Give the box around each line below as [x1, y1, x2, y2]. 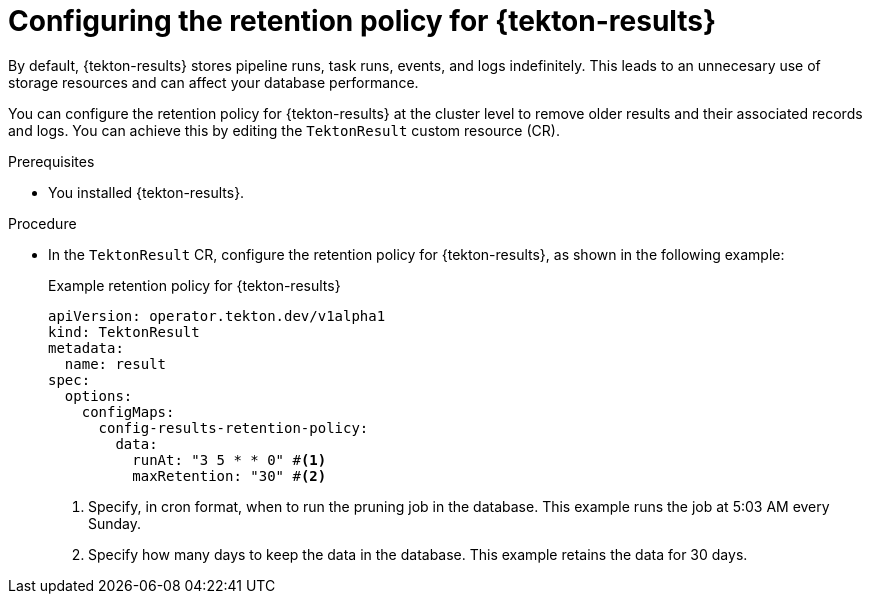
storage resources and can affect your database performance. [8, 73, 419, 91]
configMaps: [81, 403, 175, 420]
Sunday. [88, 514, 142, 532]
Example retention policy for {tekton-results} [48, 276, 341, 294]
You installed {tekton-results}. [48, 183, 245, 201]
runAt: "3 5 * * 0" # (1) [132, 451, 327, 468]
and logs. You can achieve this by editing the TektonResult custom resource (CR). [8, 121, 560, 139]
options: [64, 387, 133, 404]
